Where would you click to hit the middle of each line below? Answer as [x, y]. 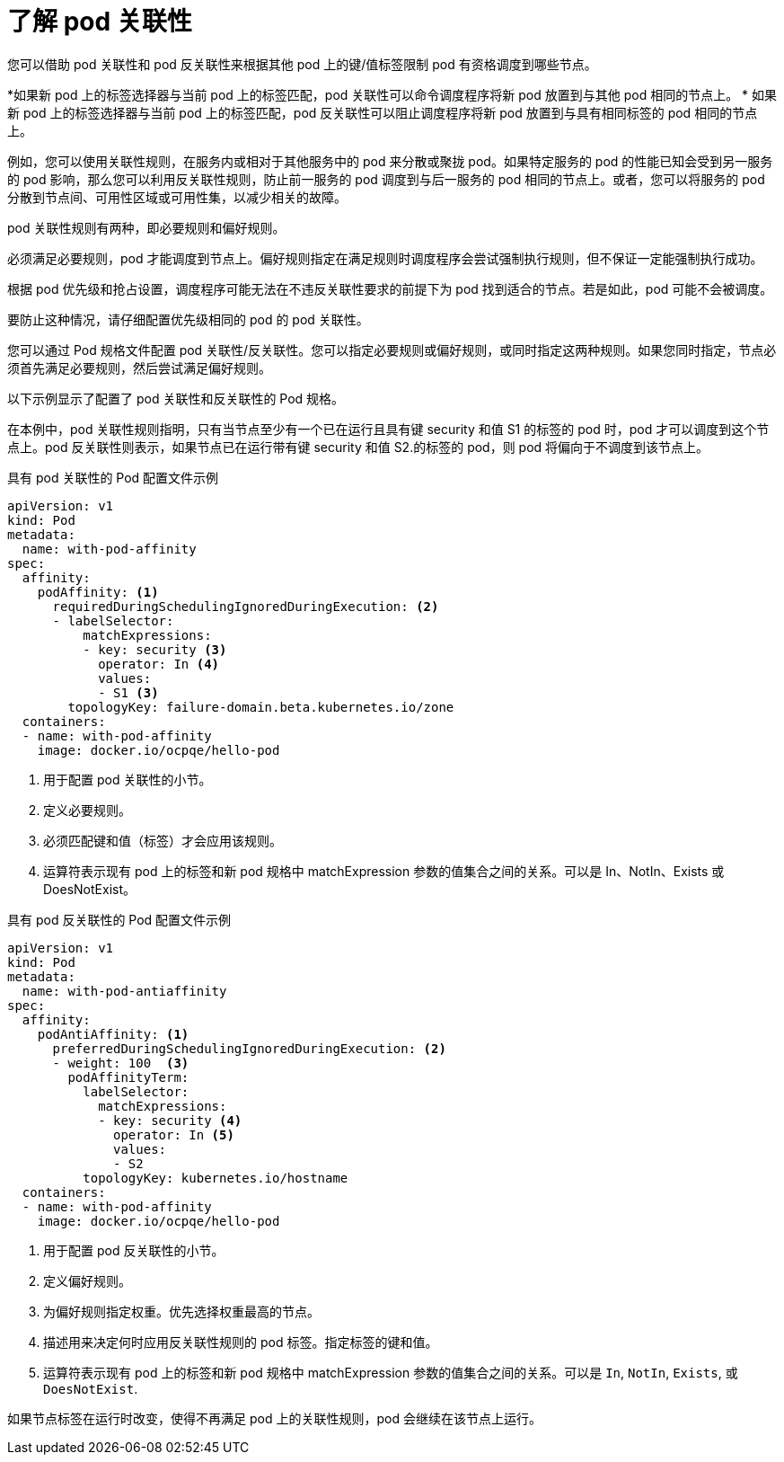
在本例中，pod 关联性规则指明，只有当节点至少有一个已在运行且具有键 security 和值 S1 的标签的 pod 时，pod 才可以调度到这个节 [388, 429]
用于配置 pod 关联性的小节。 [128, 779]
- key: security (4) [170, 1120]
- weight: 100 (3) [121, 1063]
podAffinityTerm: [128, 1077]
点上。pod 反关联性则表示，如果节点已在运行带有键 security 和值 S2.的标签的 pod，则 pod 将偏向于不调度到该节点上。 [358, 447]
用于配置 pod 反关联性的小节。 [134, 1250]
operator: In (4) [159, 664]
